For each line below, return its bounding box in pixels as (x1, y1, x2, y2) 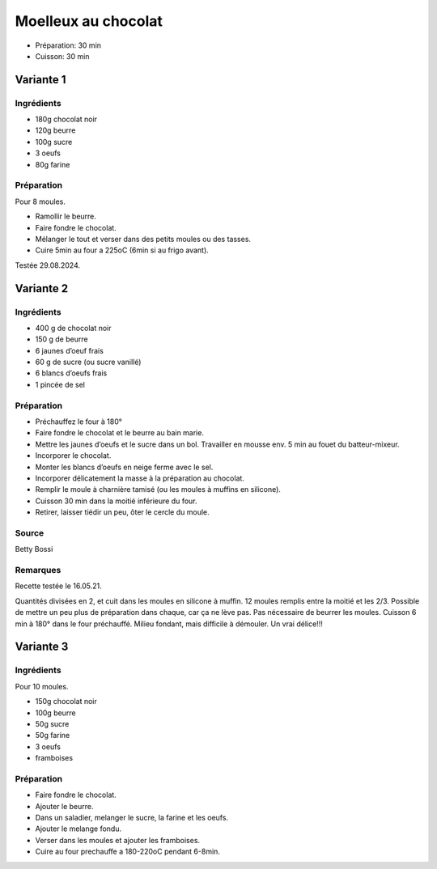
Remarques (15, 565, 62, 576)
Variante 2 (15, 282, 69, 295)
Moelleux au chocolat (15, 12, 163, 30)
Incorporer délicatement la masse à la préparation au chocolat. (35, 473, 244, 483)
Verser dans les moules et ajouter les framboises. (35, 835, 201, 845)
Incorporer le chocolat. (35, 451, 112, 460)
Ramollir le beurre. (35, 211, 97, 222)
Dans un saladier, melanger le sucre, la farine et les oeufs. (35, 813, 229, 822)
